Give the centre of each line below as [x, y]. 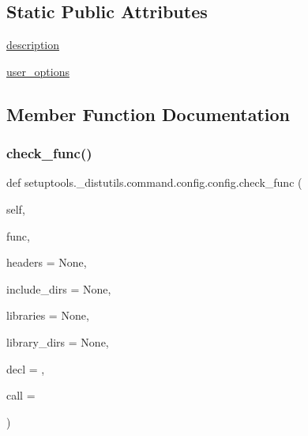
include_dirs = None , [59, 288]
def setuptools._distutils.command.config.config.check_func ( [154, 182]
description [33, 45]
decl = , [26, 368]
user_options [38, 71]
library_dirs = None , [58, 341]
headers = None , [47, 262]
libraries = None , [48, 315]
